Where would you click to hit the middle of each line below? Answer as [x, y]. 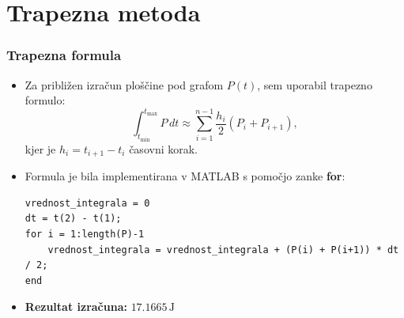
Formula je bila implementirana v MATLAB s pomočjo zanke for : [185, 176]
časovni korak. [163, 148]
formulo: [45, 100]
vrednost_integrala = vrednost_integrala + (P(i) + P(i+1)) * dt [223, 250]
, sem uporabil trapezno [315, 84]
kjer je [40, 148]
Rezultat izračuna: [76, 307]
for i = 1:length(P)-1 [85, 234]
